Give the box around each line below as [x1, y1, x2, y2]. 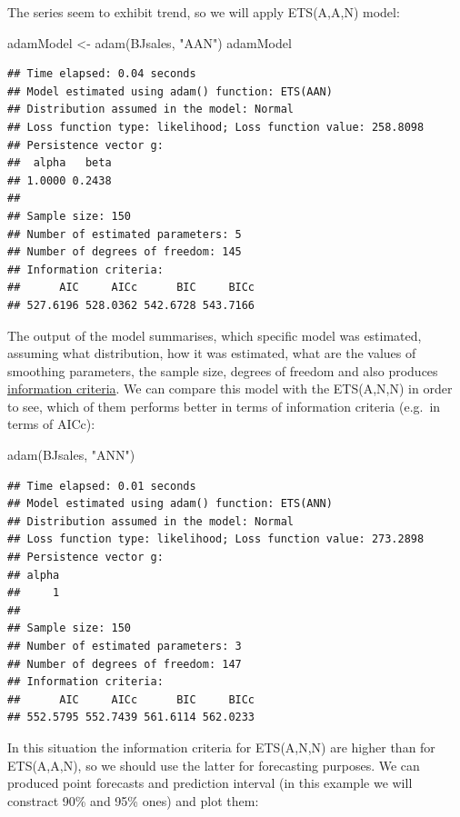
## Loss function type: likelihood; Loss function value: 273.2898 [7, 533, 425, 546]
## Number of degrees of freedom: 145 [7, 245, 242, 259]
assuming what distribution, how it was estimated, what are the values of [7, 344, 416, 363]
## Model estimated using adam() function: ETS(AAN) [7, 85, 333, 98]
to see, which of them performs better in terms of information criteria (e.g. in [7, 396, 441, 415]
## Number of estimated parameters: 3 [7, 640, 242, 653]
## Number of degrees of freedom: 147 [7, 657, 242, 671]
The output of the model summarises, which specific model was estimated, [7, 325, 422, 344]
